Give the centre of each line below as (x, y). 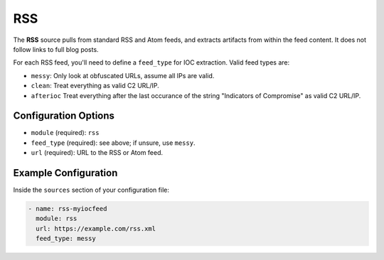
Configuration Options (64, 116)
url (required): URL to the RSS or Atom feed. (97, 153)
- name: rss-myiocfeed (68, 209)
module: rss (57, 219)
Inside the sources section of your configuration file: (91, 190)
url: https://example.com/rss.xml (96, 228)
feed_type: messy (66, 239)
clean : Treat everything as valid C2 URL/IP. (95, 86)
